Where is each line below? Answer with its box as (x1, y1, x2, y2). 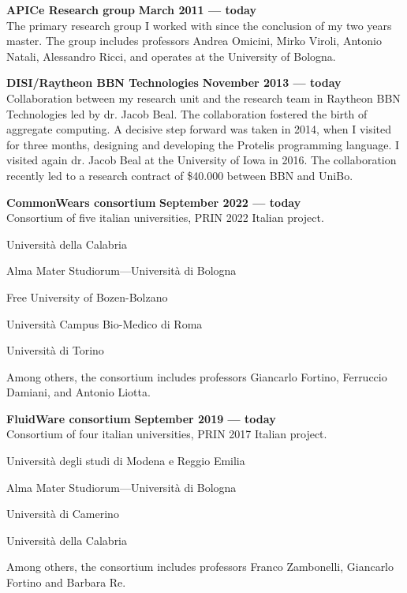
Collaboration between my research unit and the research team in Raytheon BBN (6, 89, 401, 106)
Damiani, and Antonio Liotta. (6, 384, 151, 400)
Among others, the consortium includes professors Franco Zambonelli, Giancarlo (6, 558, 394, 575)
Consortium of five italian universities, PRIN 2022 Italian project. (6, 209, 324, 226)
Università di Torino (6, 342, 104, 358)
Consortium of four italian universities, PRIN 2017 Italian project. (6, 426, 327, 442)
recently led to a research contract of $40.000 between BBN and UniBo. (6, 167, 353, 183)
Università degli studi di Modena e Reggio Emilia (6, 452, 245, 469)
